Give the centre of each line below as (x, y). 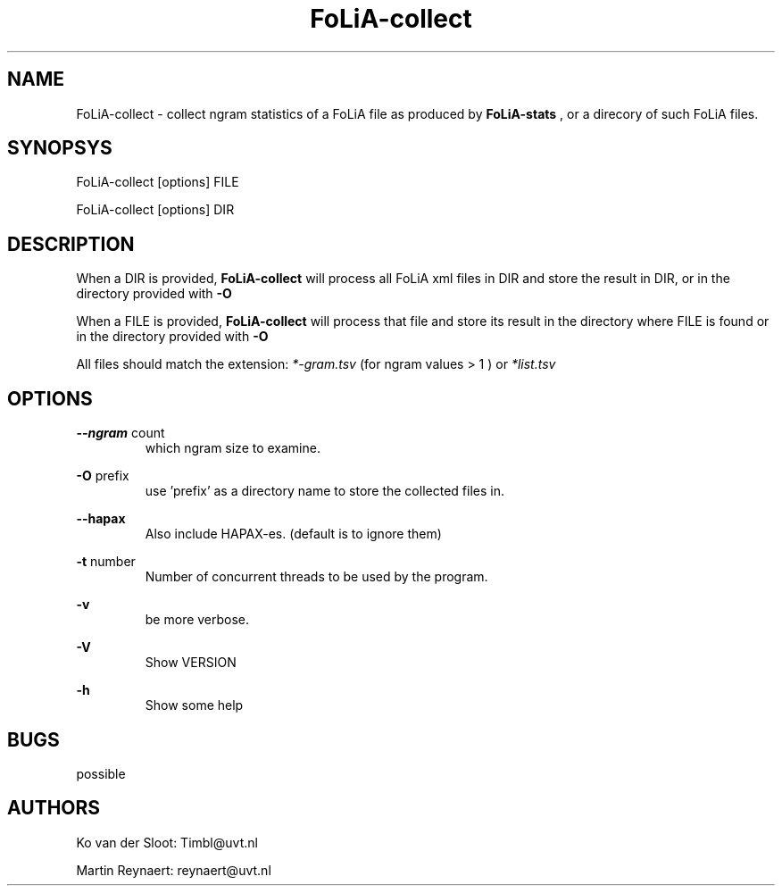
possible (101, 773)
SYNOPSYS (60, 148)
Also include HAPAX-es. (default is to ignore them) (293, 534)
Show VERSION (191, 663)
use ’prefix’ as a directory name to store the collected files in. (324, 491)
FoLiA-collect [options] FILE (158, 182)
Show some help (194, 705)
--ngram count (121, 433)
